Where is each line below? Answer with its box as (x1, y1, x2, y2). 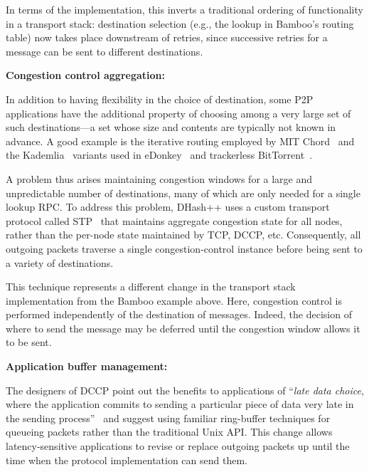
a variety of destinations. (6, 255, 114, 270)
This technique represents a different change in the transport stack (6, 279, 296, 294)
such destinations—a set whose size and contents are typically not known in (6, 120, 336, 135)
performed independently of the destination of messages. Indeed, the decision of (6, 307, 352, 322)
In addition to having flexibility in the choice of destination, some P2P (6, 91, 314, 106)
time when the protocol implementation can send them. (6, 452, 247, 467)
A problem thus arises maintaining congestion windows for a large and (6, 171, 313, 186)
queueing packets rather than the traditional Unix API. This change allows (6, 424, 333, 439)
